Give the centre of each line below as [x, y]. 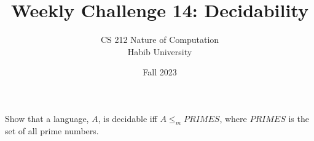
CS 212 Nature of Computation [160, 40]
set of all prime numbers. [52, 130]
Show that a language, [47, 118]
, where [233, 118]
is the [299, 118]
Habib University [160, 51]
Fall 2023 [160, 72]
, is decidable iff [128, 118]
